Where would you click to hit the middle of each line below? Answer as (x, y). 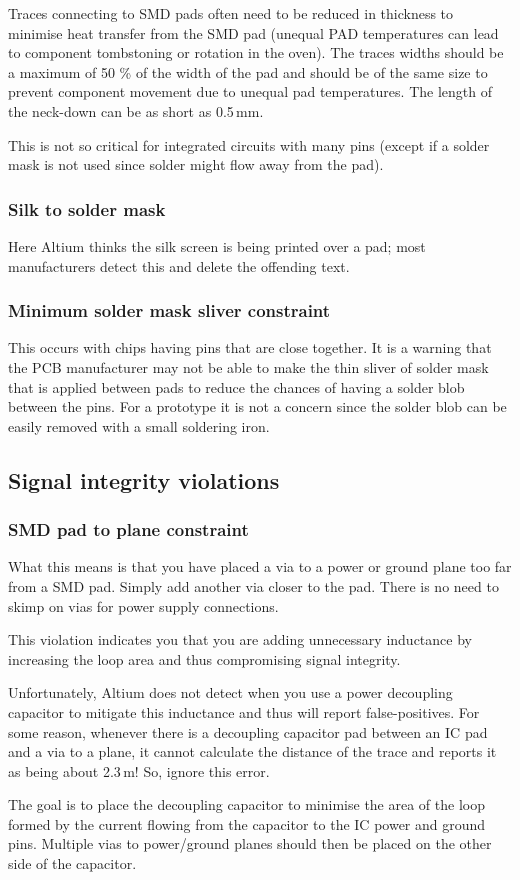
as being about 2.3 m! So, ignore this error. (139, 770)
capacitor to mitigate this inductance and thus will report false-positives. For (244, 711)
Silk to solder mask (87, 208)
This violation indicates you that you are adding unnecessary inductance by (240, 639)
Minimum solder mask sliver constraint (169, 310)
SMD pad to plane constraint (128, 529)
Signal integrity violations (144, 479)
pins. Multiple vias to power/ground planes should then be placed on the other (250, 843)
